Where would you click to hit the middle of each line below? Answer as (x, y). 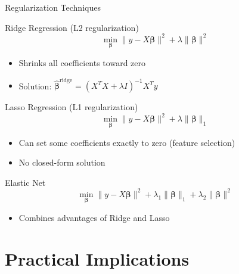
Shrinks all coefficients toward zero (82, 62)
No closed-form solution (62, 162)
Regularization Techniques (53, 7)
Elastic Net (25, 182)
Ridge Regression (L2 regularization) (72, 27)
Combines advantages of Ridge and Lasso (94, 218)
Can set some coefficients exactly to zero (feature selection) (127, 142)
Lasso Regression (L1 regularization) (72, 107)
